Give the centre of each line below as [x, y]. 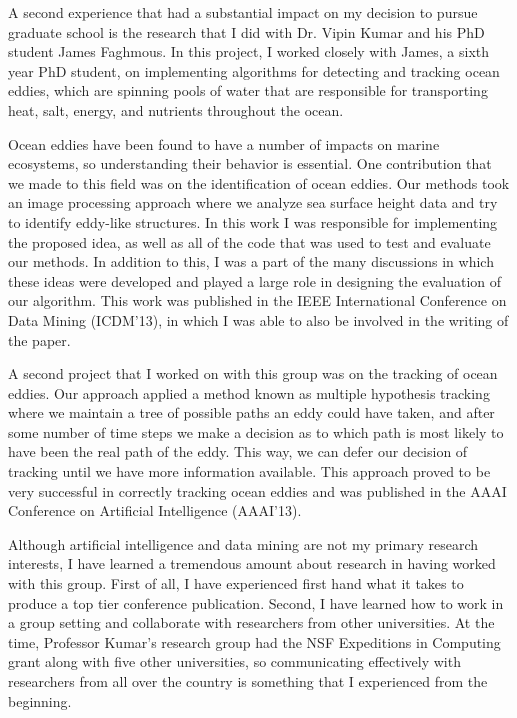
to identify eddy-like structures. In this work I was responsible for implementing [253, 221]
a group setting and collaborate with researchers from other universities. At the [251, 622]
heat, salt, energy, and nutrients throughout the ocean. [176, 109]
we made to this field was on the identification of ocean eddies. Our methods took [259, 182]
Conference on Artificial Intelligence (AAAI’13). [155, 510]
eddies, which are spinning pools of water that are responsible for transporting [248, 90]
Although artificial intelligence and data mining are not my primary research [243, 543]
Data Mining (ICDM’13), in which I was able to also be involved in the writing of [258, 319]
